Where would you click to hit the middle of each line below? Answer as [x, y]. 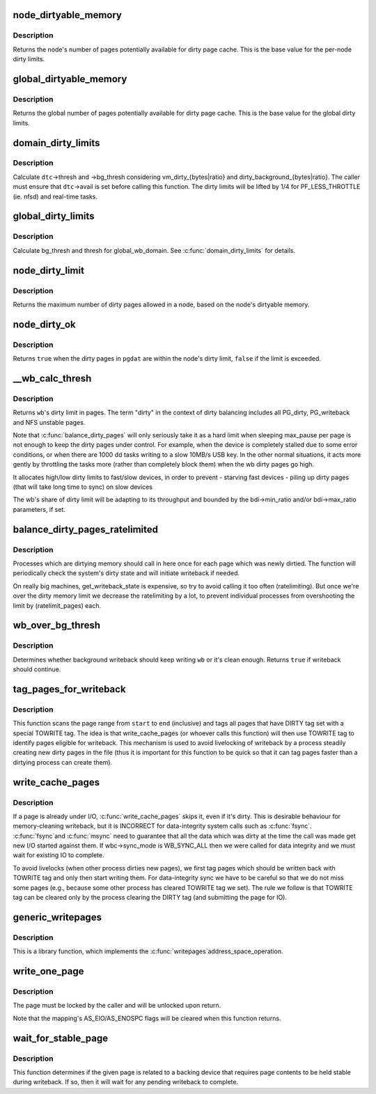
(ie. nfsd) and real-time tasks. [55, 196]
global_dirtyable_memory [70, 79]
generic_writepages [57, 917]
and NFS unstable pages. [49, 422]
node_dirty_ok [44, 324]
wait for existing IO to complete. [58, 855]
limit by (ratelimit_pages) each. [57, 605]
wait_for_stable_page [61, 1038]
